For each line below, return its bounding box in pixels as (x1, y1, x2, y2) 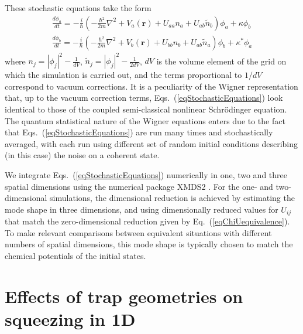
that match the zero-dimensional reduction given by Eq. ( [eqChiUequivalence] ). (5, 215, 290, 227)
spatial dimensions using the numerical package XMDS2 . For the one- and (5, 180, 273, 192)
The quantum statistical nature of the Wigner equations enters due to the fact (5, 114, 285, 127)
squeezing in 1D (5, 306, 136, 330)
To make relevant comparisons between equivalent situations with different (5, 226, 272, 238)
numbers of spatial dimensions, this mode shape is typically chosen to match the (5, 238, 293, 250)
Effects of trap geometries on (5, 284, 243, 308)
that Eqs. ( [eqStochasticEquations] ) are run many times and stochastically (5, 126, 273, 138)
